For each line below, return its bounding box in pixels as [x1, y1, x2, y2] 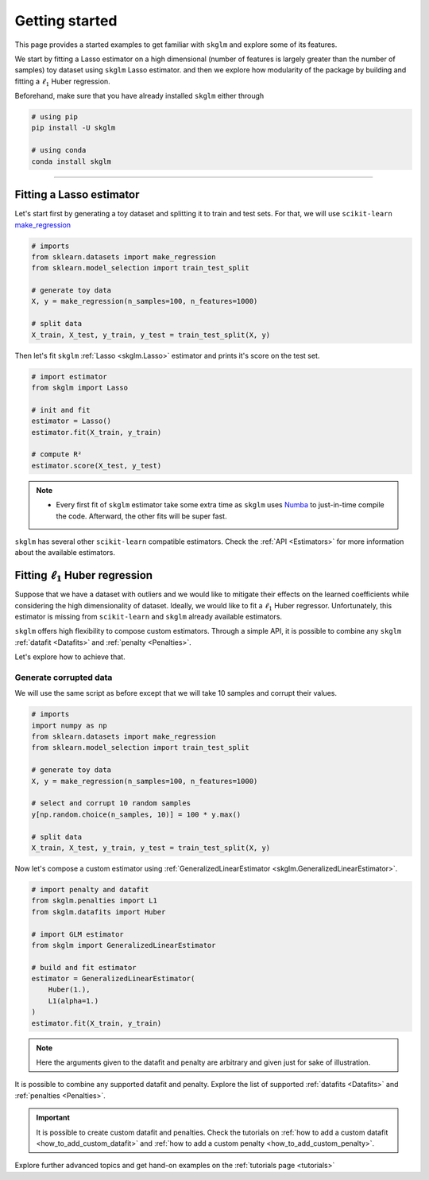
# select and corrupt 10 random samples [31, 799, 191, 808]
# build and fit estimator [31, 963, 137, 972]
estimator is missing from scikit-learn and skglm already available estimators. [14, 611, 282, 621]
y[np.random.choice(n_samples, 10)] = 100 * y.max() [31, 809, 242, 819]
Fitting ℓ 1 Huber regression [14, 569, 153, 584]
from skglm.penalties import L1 [31, 896, 158, 906]
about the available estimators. [14, 548, 115, 557]
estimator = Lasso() [31, 417, 111, 425]
